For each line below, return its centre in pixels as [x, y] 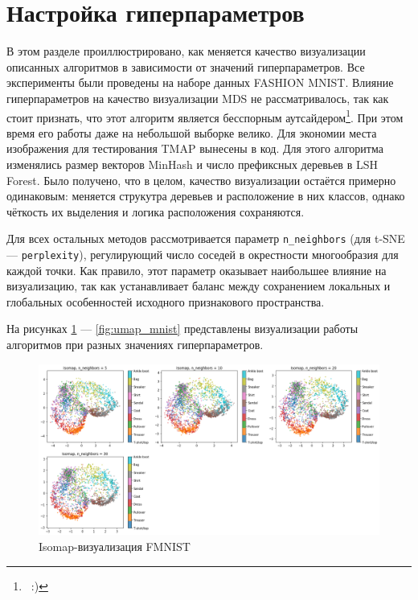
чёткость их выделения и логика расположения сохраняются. [156, 211]
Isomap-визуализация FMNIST [115, 547]
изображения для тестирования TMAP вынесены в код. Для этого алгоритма [195, 148]
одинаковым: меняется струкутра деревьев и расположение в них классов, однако [206, 196]
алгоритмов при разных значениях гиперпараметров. [135, 344]
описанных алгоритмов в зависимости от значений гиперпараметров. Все [186, 66]
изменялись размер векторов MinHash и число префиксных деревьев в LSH [192, 164]
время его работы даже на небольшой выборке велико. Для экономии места [192, 132]
